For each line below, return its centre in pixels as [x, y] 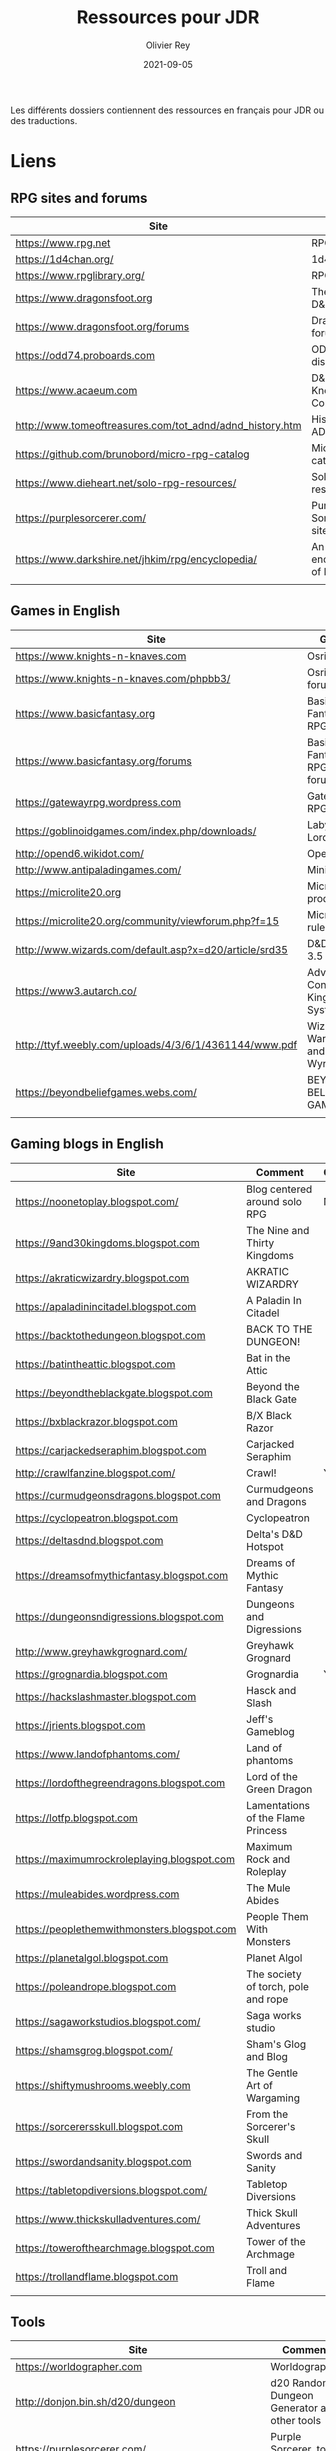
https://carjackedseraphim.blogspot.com [111, 1450]
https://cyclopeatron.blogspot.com [96, 1518]
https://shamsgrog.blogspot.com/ [94, 2050]
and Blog [267, 2056]
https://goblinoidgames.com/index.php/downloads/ [136, 831]
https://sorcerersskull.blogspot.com [99, 2126]
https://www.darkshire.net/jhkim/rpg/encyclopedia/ [136, 559]
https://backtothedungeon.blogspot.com [110, 1335]
